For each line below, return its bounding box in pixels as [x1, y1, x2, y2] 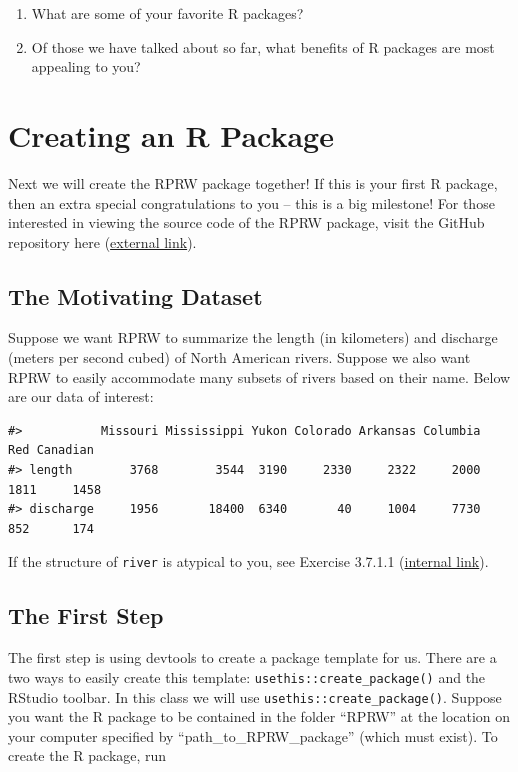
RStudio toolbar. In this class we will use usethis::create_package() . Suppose [8, 686, 502, 707]
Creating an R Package [8, 114, 334, 155]
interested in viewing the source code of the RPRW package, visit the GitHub [8, 212, 485, 233]
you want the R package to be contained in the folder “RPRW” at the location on [8, 706, 511, 727]
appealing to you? [31, 56, 141, 77]
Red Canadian [8, 443, 94, 458]
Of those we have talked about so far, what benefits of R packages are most [31, 36, 495, 57]
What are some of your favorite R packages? [31, 3, 304, 23]
